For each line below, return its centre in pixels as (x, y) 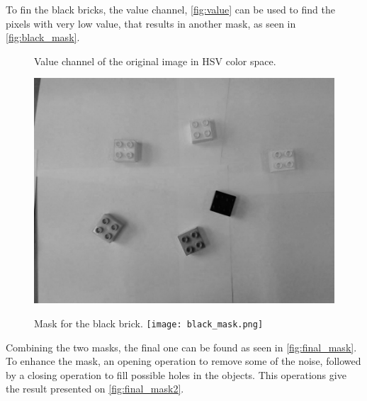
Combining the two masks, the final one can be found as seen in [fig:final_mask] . (181, 347)
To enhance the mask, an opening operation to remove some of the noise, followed (183, 361)
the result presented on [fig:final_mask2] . (95, 389)
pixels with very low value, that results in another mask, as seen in (151, 23)
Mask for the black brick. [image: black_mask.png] (149, 323)
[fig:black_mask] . (43, 37)
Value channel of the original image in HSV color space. (155, 61)
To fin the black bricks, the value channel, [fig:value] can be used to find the (170, 9)
